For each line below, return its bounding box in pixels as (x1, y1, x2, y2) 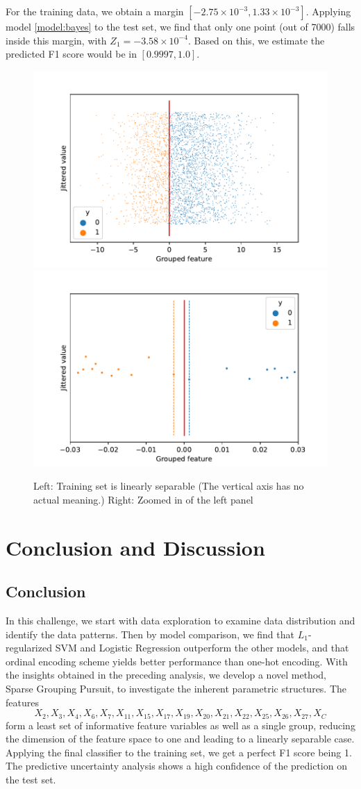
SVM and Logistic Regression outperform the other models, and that (55, 640, 349, 655)
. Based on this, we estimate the (187, 33, 325, 47)
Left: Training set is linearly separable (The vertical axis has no (33, 479, 304, 493)
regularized (6, 640, 52, 655)
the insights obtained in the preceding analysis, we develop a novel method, (6, 667, 326, 682)
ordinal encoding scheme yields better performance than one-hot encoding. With (6, 654, 348, 668)
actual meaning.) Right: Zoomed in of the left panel (33, 492, 253, 506)
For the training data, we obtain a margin (6, 4, 184, 18)
